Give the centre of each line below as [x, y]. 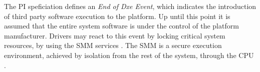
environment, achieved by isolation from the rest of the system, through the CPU [129, 55]
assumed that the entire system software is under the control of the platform [121, 26]
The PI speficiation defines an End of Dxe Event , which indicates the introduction [130, 6]
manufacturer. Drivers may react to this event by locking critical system [115, 35]
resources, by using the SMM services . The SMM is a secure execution [113, 45]
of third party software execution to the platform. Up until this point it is [117, 16]
